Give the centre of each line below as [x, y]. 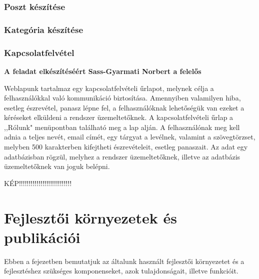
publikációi [42, 237]
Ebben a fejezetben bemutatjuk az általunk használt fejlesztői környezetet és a [124, 261]
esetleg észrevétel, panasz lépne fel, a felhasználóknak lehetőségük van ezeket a [124, 107]
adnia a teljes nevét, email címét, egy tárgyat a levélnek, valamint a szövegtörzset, [130, 137]
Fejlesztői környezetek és [90, 217]
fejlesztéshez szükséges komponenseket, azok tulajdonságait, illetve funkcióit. [121, 271]
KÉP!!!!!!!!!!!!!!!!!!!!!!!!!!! [38, 183]
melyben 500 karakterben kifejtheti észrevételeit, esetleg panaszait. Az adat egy [126, 147]
